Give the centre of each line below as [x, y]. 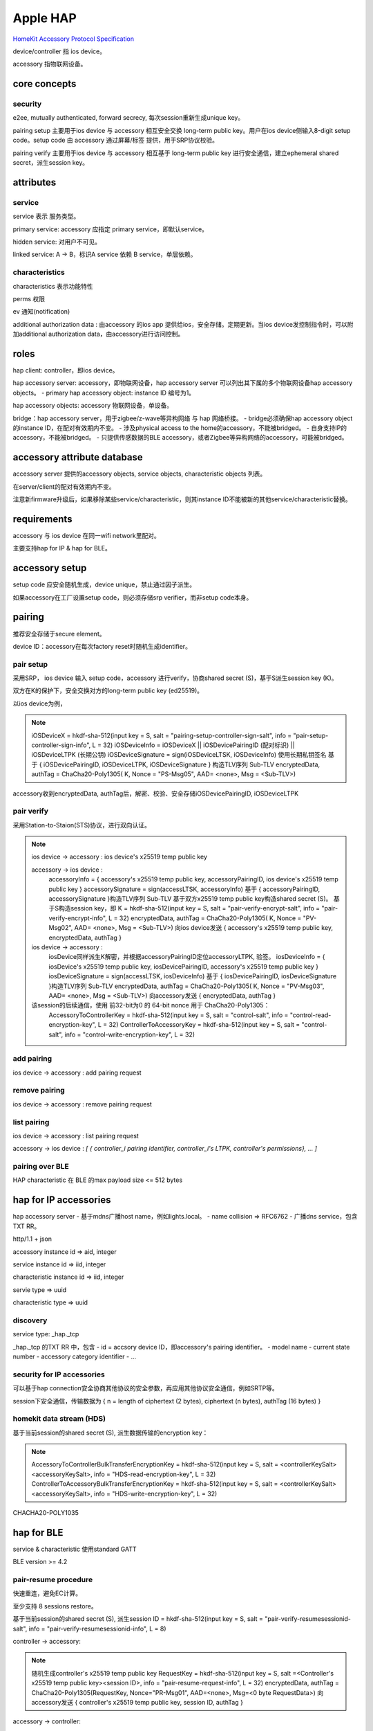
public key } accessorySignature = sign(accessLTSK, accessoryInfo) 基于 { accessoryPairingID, [184, 889]
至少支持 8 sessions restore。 [55, 1606]
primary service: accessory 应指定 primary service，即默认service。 [111, 229]
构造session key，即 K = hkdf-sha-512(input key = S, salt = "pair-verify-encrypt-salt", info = [189, 908]
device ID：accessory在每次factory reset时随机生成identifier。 [102, 646]
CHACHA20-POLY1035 [46, 1513]
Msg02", [61, 928]
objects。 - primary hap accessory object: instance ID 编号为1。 [104, 393]
